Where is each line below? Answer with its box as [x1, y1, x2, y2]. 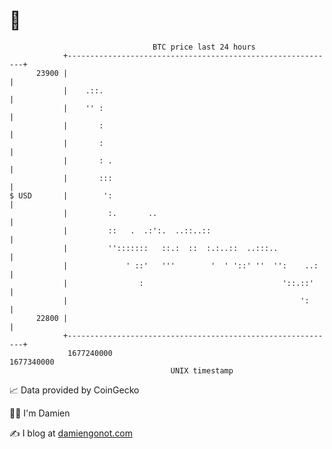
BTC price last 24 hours [152, 42, 256, 52]
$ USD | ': [9, 190, 113, 201]
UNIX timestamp [170, 365, 234, 376]
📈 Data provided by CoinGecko [9, 384, 140, 396]
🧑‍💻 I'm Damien [9, 407, 71, 419]
